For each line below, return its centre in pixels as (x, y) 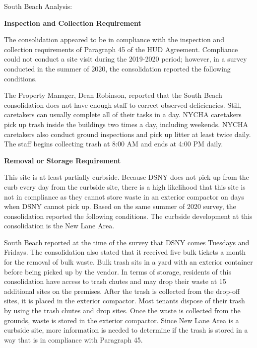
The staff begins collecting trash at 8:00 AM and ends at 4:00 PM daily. (114, 144)
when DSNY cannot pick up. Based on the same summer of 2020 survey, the (120, 206)
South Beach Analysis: (38, 6)
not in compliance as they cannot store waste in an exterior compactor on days (124, 196)
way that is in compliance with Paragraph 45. (73, 339)
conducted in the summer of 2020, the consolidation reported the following (117, 68)
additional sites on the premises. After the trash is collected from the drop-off (122, 291)
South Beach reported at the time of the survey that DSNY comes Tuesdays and (127, 242)
